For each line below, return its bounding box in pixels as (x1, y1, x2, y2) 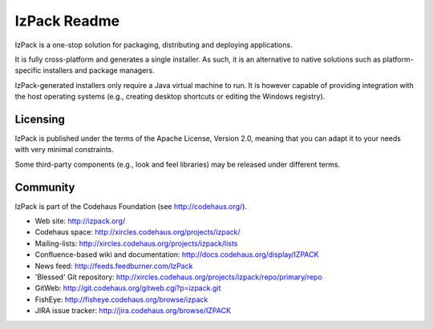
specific (14, 66, 42, 75)
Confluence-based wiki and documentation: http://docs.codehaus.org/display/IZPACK (34, 250, 319, 259)
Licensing (14, 112, 66, 126)
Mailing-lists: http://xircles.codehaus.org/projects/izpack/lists (34, 239, 238, 248)
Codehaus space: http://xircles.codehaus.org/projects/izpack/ (34, 227, 241, 237)
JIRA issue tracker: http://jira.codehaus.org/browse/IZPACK (34, 306, 232, 315)
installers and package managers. (42, 66, 156, 75)
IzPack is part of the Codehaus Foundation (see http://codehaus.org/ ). (14, 201, 248, 211)
